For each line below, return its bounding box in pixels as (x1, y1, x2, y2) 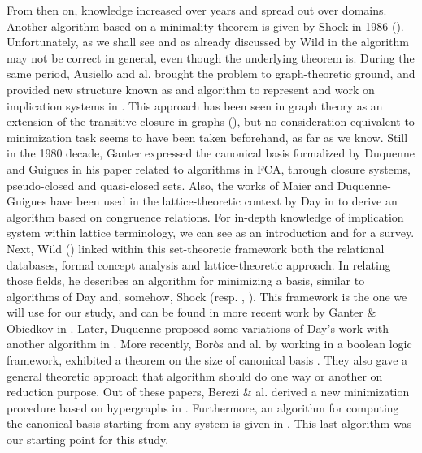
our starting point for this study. (7, 431, 169, 448)
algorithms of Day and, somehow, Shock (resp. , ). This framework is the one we (7, 287, 407, 304)
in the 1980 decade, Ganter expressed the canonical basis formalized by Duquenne (7, 145, 415, 162)
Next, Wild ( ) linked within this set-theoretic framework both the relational (7, 239, 385, 257)
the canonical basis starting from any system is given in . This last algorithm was (7, 415, 412, 432)
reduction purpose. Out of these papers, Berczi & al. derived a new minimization (7, 383, 410, 400)
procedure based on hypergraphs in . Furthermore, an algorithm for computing (7, 399, 399, 416)
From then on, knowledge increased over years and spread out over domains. (7, 2, 387, 18)
